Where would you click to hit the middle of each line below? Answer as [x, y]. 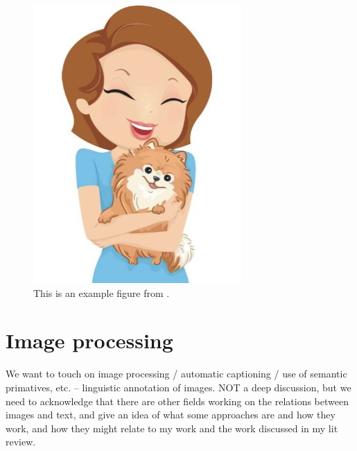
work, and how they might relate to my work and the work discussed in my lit [172, 428]
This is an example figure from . [102, 292]
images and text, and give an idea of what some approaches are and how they [171, 415]
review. [21, 442]
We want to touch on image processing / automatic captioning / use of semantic [176, 374]
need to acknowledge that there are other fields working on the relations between [177, 401]
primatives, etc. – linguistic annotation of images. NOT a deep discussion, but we [178, 387]
